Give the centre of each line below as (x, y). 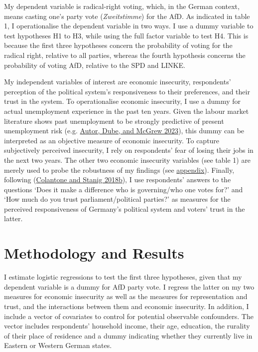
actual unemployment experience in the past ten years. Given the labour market (127, 111)
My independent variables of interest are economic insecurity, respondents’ (118, 82)
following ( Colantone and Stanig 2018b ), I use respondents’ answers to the (118, 179)
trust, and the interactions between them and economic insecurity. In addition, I (127, 306)
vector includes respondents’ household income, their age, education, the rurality (127, 326)
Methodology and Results (94, 253)
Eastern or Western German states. (58, 345)
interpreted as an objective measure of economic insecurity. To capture (112, 140)
